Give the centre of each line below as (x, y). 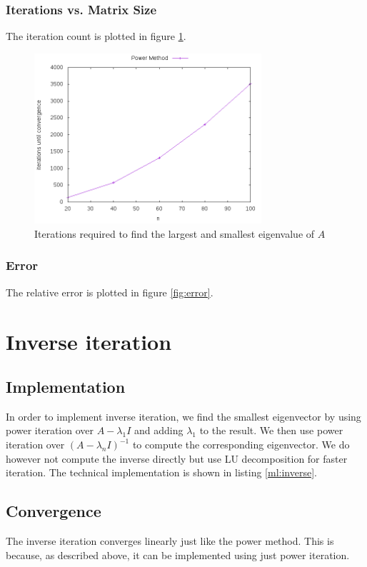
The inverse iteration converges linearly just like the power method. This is (170, 541)
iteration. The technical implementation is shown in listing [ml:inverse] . (161, 472)
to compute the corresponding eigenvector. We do (241, 445)
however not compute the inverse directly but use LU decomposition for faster (177, 458)
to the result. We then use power (271, 430)
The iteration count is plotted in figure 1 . (96, 36)
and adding (159, 430)
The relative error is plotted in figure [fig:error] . (110, 292)
